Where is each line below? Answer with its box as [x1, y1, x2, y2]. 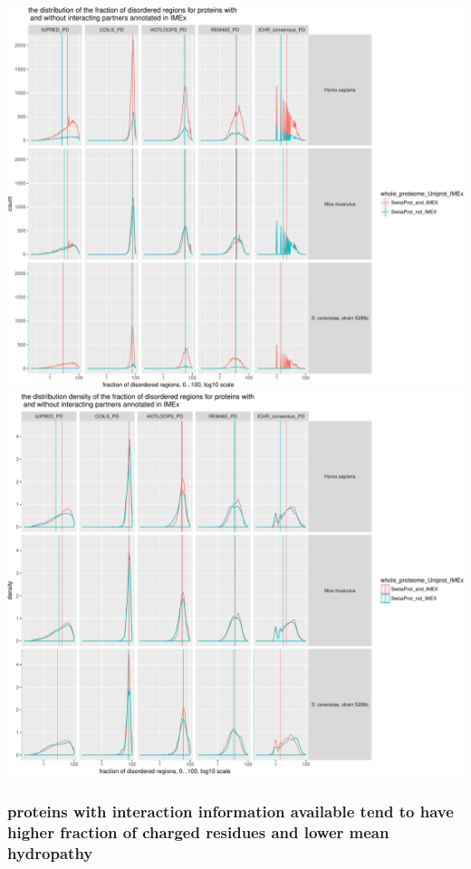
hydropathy [7, 841, 93, 864]
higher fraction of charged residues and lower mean [7, 820, 389, 843]
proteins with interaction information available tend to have [7, 799, 454, 822]
